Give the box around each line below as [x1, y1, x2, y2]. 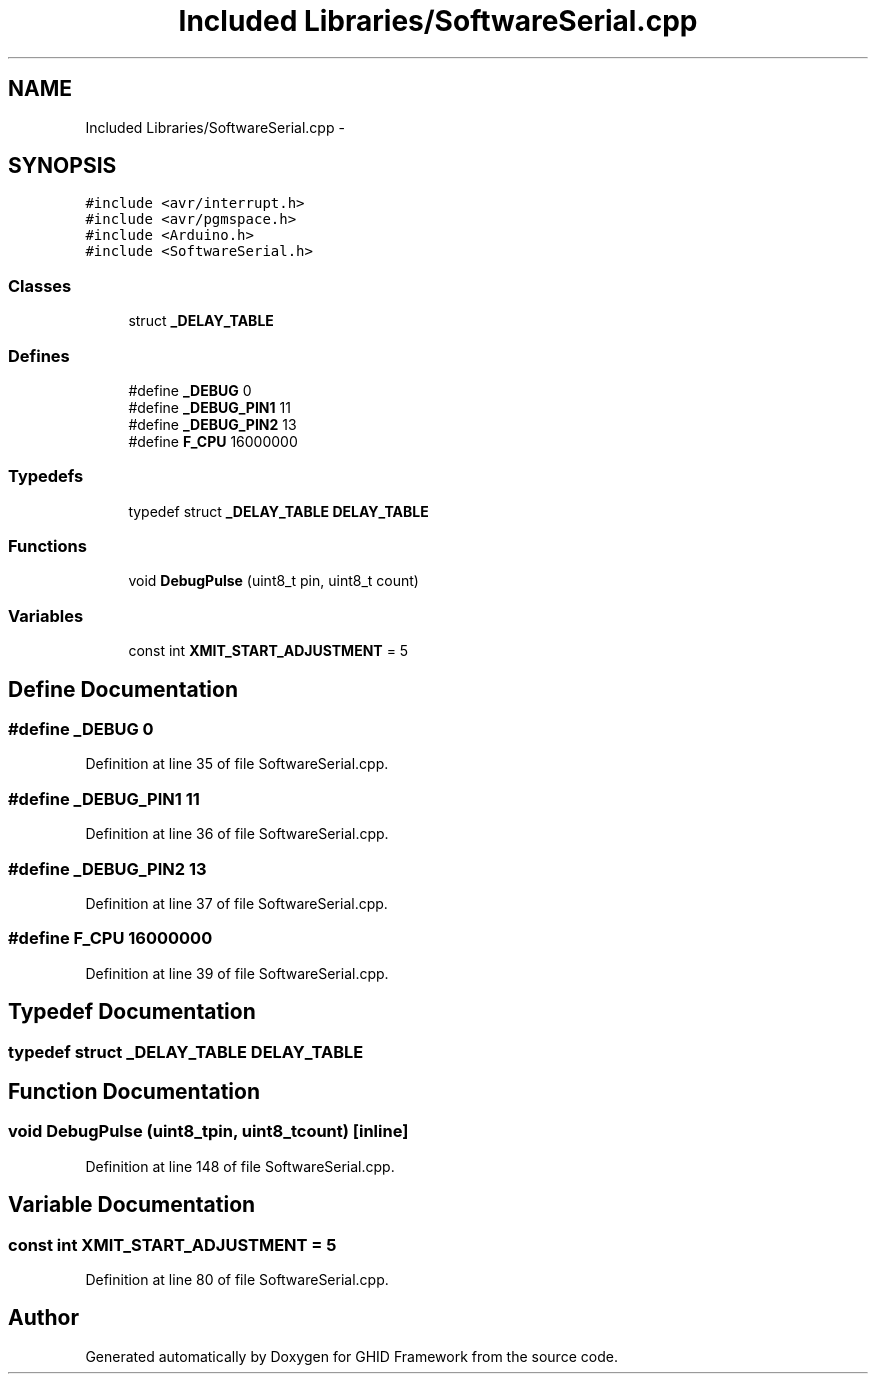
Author [8, 1305, 79, 1331]
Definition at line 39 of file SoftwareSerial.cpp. [85, 964, 389, 982]
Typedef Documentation [8, 999, 256, 1025]
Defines [8, 345, 70, 366]
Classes [8, 275, 72, 296]
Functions [8, 536, 87, 557]
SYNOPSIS [8, 153, 117, 179]
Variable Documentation [8, 1192, 256, 1218]
